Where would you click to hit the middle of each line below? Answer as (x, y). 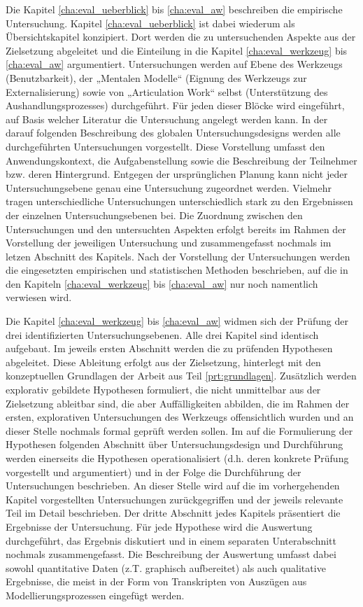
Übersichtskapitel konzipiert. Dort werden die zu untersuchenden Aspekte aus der (181, 37)
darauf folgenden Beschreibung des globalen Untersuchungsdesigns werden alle (173, 133)
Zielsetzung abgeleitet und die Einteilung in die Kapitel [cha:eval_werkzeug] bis (177, 50)
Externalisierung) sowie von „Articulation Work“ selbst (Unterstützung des (167, 91)
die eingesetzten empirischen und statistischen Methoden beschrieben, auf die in (177, 270)
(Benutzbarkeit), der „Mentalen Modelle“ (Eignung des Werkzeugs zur (156, 77)
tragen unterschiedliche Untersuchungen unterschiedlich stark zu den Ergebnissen (179, 201)
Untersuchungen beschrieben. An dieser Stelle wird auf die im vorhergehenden (173, 486)
